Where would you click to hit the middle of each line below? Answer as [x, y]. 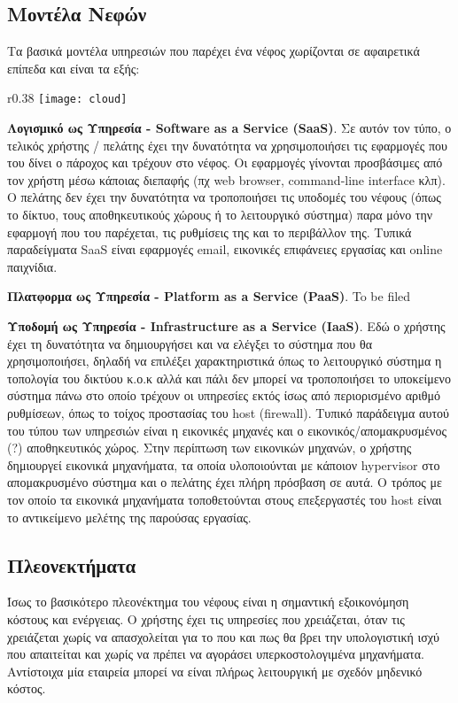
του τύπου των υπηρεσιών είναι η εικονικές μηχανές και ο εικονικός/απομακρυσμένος [227, 430]
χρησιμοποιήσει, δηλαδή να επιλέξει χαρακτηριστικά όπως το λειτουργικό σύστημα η [225, 361]
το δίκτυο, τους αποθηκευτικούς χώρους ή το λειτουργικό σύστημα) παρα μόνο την [220, 215]
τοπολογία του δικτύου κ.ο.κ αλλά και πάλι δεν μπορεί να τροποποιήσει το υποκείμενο [229, 378]
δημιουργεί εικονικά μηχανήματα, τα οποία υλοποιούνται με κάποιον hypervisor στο [224, 464]
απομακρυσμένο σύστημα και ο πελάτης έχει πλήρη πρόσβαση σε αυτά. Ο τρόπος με [225, 482]
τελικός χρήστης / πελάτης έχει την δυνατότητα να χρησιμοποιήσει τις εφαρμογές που [228, 145]
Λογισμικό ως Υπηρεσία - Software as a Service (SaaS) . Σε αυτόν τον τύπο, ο [229, 128]
